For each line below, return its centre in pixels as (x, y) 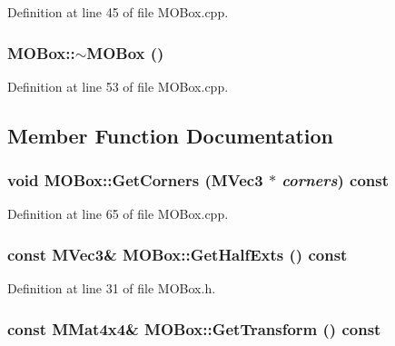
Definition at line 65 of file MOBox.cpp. (118, 214)
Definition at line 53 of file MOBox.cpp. (118, 86)
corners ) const (336, 180)
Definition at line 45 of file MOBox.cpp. (118, 12)
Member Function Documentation (171, 135)
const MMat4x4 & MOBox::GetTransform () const (194, 328)
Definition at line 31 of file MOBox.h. (112, 288)
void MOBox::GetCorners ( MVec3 (135, 180)
